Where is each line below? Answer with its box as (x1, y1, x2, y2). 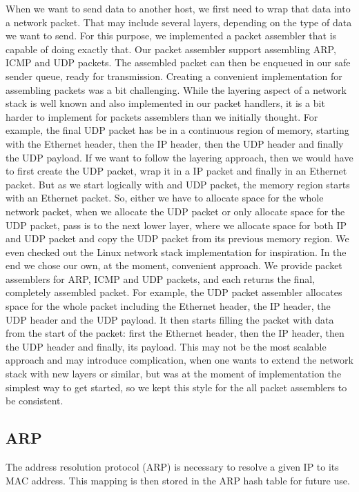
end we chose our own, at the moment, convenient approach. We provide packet (6, 258, 342, 273)
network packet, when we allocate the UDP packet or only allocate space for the (6, 204, 345, 218)
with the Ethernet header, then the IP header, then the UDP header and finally (6, 136, 344, 150)
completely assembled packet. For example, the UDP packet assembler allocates (6, 285, 342, 299)
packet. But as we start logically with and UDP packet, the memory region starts (6, 177, 350, 191)
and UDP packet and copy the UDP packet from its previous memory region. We (6, 231, 349, 246)
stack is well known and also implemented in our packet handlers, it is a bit (6, 96, 325, 110)
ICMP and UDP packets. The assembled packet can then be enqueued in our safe (6, 55, 351, 70)
